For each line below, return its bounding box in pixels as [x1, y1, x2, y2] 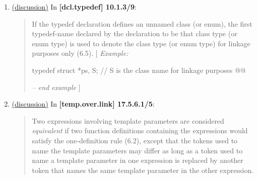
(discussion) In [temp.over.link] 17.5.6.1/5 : [12, 99, 155, 109]
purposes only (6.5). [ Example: [32, 48, 128, 58]
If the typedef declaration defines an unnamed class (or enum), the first [32, 18, 252, 29]
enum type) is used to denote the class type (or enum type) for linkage [32, 38, 250, 48]
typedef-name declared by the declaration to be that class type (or [32, 28, 237, 39]
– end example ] [32, 81, 81, 92]
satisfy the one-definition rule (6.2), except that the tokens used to [32, 135, 238, 145]
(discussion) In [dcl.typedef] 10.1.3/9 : [12, 2, 137, 12]
